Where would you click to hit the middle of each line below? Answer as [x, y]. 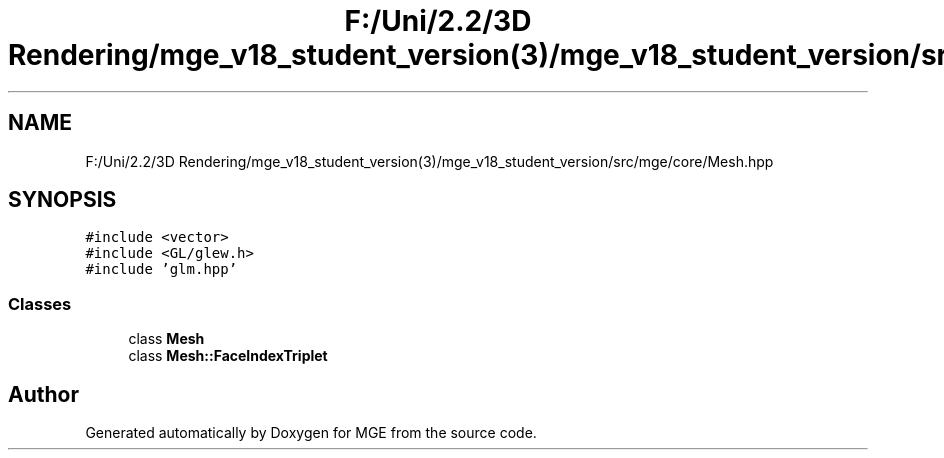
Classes [40, 303]
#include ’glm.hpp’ [161, 269]
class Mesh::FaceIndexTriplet [228, 356]
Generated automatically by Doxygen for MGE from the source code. [311, 433]
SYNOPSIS [62, 200]
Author [43, 394]
